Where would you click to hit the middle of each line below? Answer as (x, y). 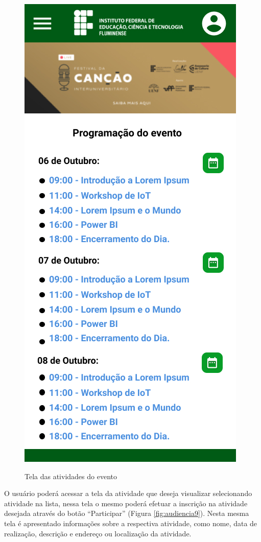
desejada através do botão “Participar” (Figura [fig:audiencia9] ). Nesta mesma (127, 513)
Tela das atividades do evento (71, 476)
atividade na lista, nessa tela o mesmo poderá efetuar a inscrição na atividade (126, 503)
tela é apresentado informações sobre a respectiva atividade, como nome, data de (131, 523)
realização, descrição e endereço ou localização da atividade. (98, 533)
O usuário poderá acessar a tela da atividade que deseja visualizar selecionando (128, 493)
